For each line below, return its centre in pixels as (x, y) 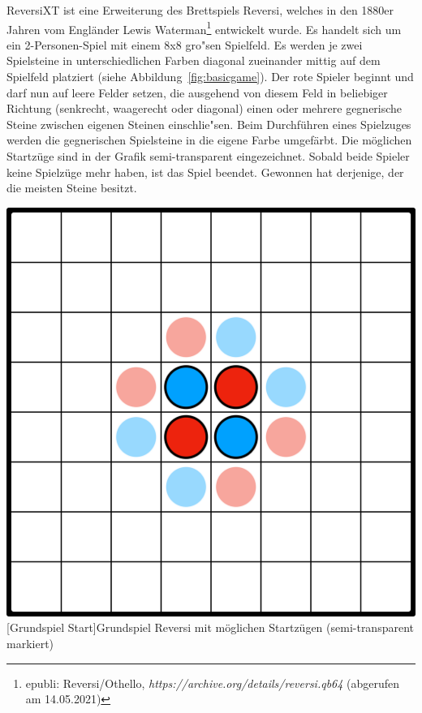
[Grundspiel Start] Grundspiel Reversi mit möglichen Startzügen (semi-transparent (210, 627)
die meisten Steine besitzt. (72, 188)
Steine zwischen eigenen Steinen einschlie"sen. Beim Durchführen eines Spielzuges (209, 124)
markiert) (30, 643)
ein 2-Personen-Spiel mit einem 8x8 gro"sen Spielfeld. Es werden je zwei (185, 44)
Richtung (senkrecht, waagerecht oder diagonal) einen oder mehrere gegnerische (205, 108)
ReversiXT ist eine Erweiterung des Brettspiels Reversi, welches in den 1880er (200, 10)
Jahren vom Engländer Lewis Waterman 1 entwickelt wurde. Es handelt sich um (204, 28)
